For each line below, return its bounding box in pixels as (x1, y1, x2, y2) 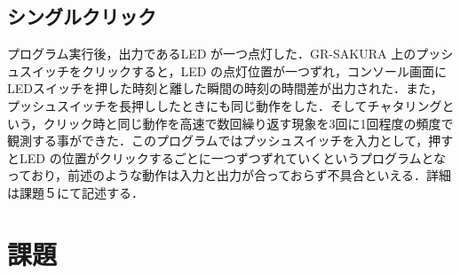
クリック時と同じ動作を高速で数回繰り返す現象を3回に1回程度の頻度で (43, 114, 454, 132)
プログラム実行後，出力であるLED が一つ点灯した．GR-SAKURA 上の (7, 44, 416, 63)
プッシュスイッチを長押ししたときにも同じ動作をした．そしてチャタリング (7, 96, 442, 114)
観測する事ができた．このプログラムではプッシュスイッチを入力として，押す (7, 131, 454, 150)
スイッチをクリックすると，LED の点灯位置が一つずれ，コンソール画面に (19, 61, 448, 80)
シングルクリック (7, 3, 156, 30)
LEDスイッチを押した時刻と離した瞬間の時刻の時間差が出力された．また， (7, 79, 443, 98)
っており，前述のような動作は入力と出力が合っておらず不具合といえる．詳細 (7, 166, 452, 184)
